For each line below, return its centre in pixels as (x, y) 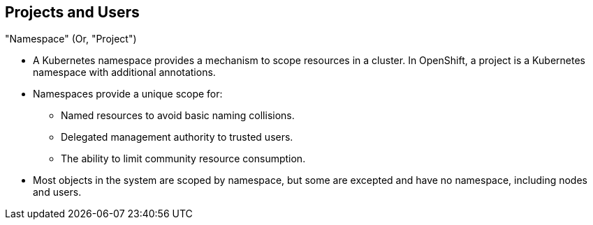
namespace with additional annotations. (124, 72)
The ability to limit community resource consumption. (183, 159)
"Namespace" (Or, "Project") (71, 39)
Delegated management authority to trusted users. (177, 137)
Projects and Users (72, 12)
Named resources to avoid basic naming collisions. (178, 116)
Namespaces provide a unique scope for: (128, 94)
